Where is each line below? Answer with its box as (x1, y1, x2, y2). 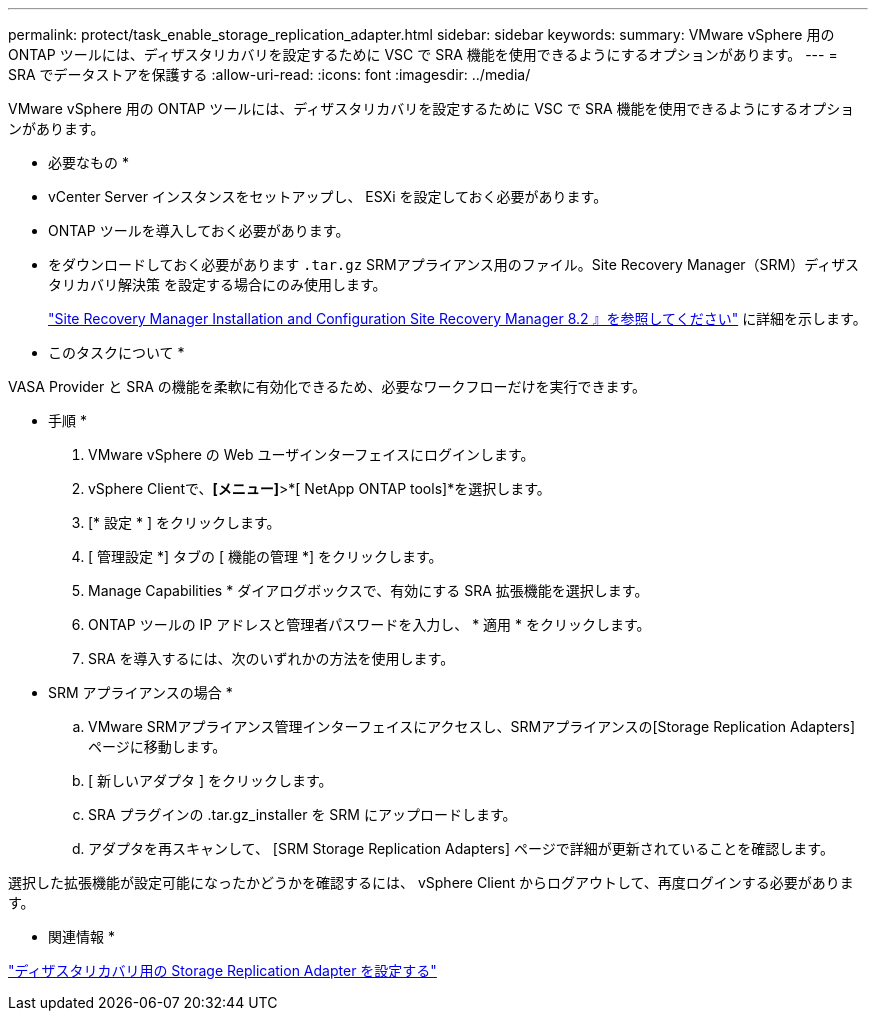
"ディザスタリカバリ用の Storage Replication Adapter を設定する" (8, 962, 437, 979)
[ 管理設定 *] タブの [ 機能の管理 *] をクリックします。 (88, 548, 443, 565)
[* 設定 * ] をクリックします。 (88, 514, 281, 531)
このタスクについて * (48, 344, 185, 361)
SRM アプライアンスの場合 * (48, 684, 233, 701)
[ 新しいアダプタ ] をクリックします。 (88, 772, 333, 789)
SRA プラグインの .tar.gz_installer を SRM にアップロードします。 (88, 806, 517, 823)
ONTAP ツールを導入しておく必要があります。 (48, 222, 350, 239)
